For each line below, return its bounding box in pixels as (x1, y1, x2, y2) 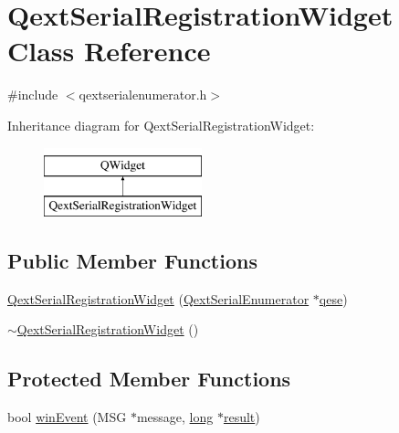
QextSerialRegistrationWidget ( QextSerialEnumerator (7, 289, 310, 308)
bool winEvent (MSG (7, 407, 127, 427)
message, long (136, 407, 214, 427)
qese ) (319, 289, 348, 308)
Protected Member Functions (7, 364, 291, 393)
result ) (223, 407, 260, 427)
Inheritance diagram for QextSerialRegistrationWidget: (7, 115, 315, 134)
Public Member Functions (7, 247, 257, 275)
